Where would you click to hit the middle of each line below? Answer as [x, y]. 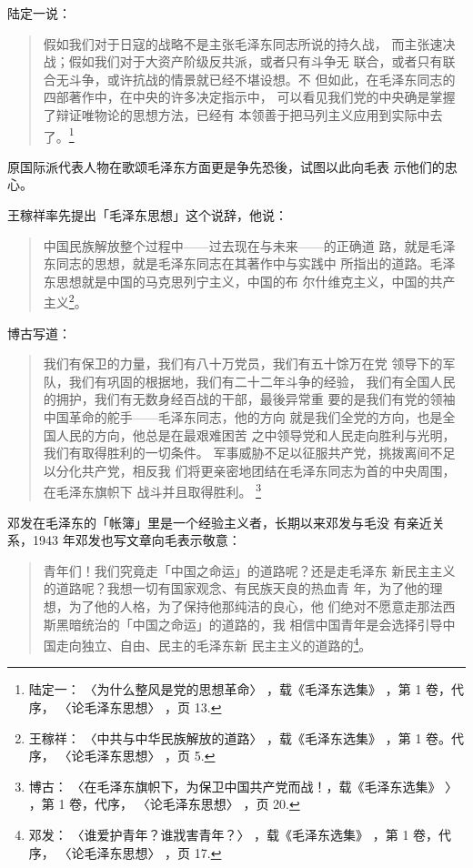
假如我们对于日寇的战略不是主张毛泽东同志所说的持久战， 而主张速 [243, 43]
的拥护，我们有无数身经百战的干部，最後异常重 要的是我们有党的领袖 [249, 399]
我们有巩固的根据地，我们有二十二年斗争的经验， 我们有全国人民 [262, 381]
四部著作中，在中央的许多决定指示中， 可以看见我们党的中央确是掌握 [249, 97]
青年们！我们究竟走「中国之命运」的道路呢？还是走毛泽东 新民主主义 [249, 570]
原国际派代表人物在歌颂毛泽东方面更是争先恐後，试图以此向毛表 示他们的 [226, 166]
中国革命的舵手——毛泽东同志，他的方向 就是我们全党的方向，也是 [243, 417]
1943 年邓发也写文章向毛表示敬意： [136, 540]
